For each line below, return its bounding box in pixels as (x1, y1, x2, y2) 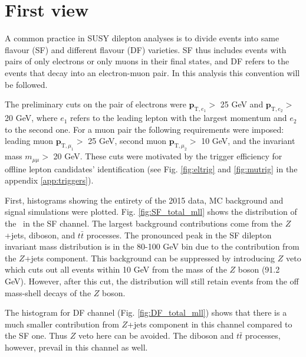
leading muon (5, 135, 54, 147)
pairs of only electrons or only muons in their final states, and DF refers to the (5, 55, 289, 67)
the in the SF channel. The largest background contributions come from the (5, 217, 283, 230)
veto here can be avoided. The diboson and (78, 329, 234, 342)
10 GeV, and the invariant (201, 135, 295, 147)
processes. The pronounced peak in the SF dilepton (86, 228, 272, 241)
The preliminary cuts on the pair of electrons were (5, 98, 186, 110)
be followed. (5, 78, 48, 90)
